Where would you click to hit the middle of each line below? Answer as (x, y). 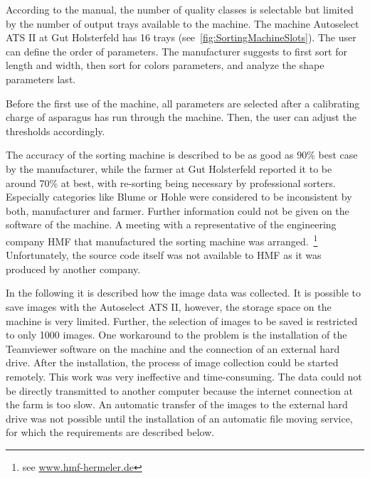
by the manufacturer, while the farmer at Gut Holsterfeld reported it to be (169, 168)
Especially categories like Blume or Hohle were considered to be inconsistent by (179, 197)
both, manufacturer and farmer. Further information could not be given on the (178, 210)
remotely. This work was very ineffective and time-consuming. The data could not (184, 376)
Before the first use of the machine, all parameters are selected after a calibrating (183, 103)
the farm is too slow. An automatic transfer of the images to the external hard (177, 404)
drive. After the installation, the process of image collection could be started (172, 362)
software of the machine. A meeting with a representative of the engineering (171, 224)
